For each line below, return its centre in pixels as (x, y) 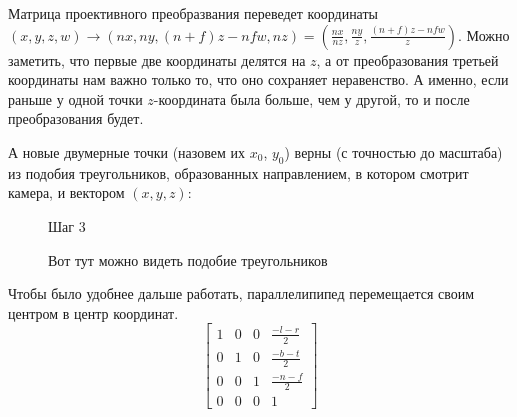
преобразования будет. (76, 118)
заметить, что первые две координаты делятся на (157, 59)
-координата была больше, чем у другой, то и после (311, 98)
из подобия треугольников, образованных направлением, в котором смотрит (238, 172)
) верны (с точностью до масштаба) (393, 151)
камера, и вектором (66, 192)
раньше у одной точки (75, 98)
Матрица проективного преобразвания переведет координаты (193, 13)
